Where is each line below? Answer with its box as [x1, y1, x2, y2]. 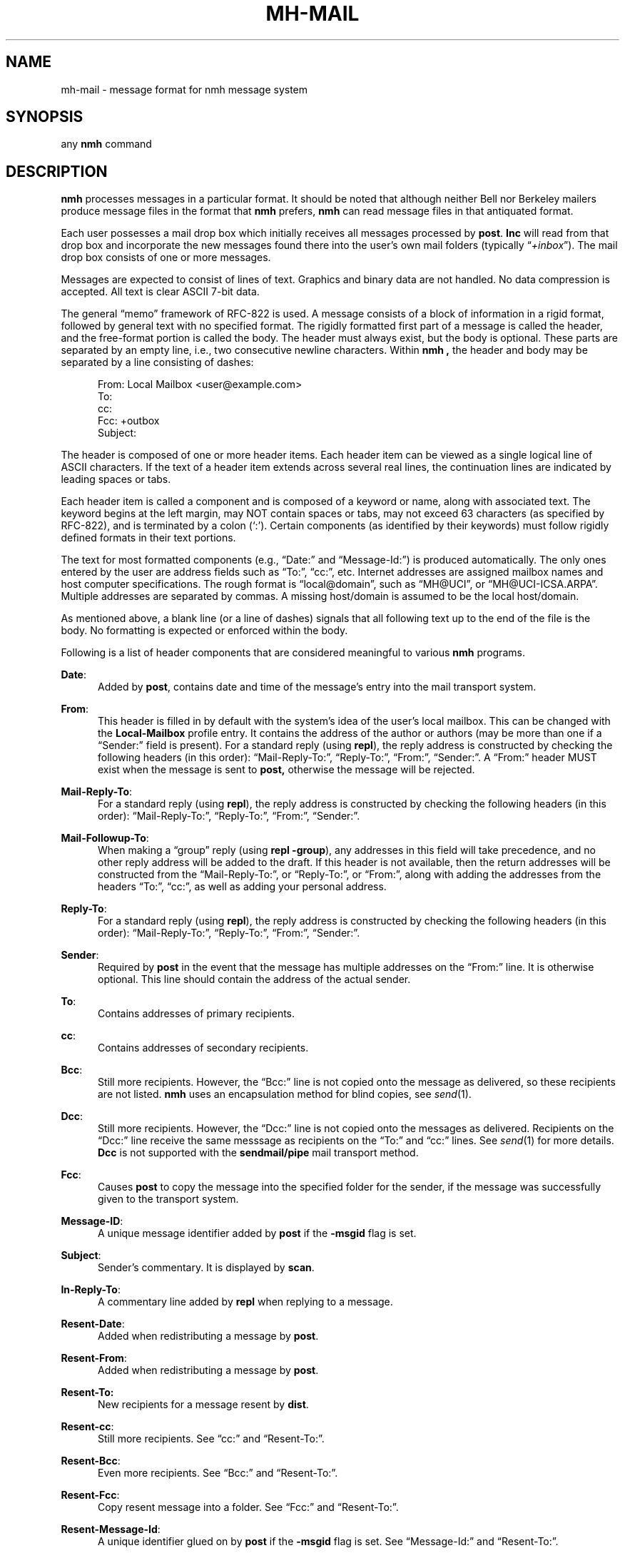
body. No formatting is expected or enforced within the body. [61, 624, 348, 637]
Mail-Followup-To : [61, 832, 149, 845]
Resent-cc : [61, 1420, 114, 1433]
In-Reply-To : [61, 1283, 121, 1296]
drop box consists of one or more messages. [61, 251, 271, 264]
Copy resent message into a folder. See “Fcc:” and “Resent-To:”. [98, 1501, 399, 1514]
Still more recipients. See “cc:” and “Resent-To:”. [98, 1432, 325, 1445]
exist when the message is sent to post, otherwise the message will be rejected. [98, 763, 475, 776]
